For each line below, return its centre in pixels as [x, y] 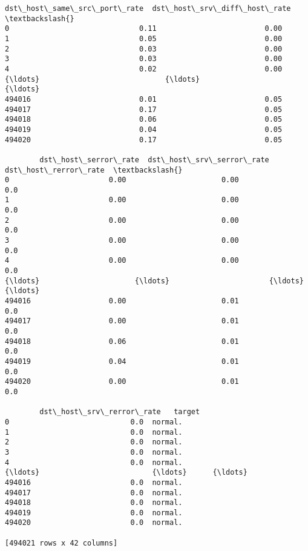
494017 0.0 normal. [94, 493]
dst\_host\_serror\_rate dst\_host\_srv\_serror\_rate [154, 160]
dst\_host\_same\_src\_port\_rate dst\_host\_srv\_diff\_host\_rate [148, 8]
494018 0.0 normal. [94, 503]
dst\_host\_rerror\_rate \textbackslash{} [94, 170]
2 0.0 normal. [94, 442]
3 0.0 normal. [94, 452]
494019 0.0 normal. [94, 513]
